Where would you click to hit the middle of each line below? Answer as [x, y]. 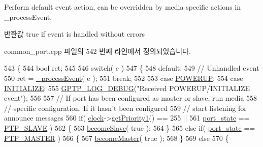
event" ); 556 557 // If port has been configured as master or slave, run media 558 [131, 98]
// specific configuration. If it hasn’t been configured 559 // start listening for [125, 108]
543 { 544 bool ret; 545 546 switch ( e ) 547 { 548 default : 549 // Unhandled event [132, 68]
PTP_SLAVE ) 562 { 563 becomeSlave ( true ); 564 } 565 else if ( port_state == [130, 127]
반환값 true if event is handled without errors [74, 34]
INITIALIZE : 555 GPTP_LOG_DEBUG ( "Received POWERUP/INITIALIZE [127, 88]
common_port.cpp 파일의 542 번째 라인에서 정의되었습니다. [97, 51]
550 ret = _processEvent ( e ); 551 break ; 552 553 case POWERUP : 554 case [124, 78]
